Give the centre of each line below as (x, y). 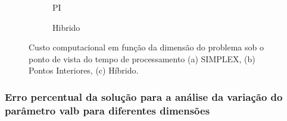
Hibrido (66, 27)
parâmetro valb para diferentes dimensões (107, 110)
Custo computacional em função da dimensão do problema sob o (146, 47)
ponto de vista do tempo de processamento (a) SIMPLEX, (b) (142, 58)
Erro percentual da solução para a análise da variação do (144, 96)
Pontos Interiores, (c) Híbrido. (84, 70)
